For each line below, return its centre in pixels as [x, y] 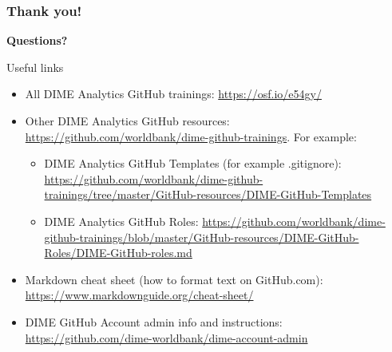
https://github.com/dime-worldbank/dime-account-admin [166, 337]
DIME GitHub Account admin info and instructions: [154, 321]
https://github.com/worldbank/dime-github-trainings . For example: [191, 136]
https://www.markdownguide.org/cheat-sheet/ [139, 295]
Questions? [37, 40]
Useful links [35, 67]
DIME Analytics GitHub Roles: [121, 221]
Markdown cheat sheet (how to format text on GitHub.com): [174, 279]
